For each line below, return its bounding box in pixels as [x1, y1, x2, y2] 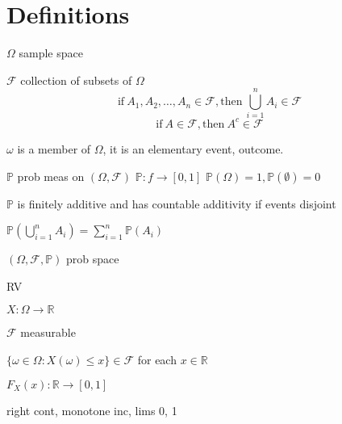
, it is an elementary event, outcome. [102, 140, 284, 157]
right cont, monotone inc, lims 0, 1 [6, 401, 177, 418]
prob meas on [17, 167, 85, 184]
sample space [19, 44, 83, 61]
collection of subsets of [20, 71, 132, 88]
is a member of [17, 140, 91, 157]
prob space [66, 250, 119, 267]
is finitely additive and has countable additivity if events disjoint [17, 195, 336, 212]
